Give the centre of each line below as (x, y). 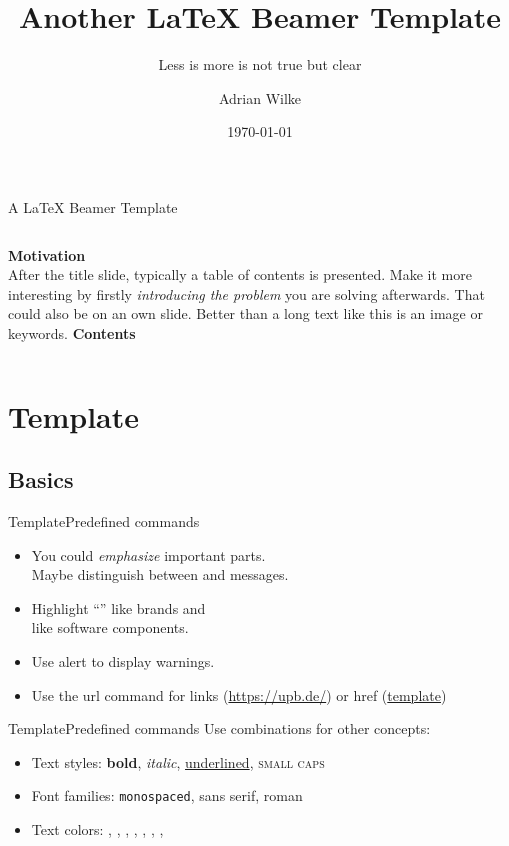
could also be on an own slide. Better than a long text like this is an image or (245, 313)
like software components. (110, 627)
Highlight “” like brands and (118, 607)
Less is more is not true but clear (260, 64)
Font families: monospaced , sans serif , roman (167, 795)
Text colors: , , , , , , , (97, 829)
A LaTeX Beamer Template (93, 206)
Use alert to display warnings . (123, 661)
